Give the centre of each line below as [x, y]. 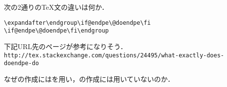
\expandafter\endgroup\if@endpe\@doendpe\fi [77, 23]
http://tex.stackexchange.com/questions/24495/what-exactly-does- [114, 55]
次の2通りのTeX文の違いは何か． [56, 7]
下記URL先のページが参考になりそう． [66, 46]
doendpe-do [21, 63]
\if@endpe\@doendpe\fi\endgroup [56, 31]
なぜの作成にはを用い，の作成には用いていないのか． [89, 78]
